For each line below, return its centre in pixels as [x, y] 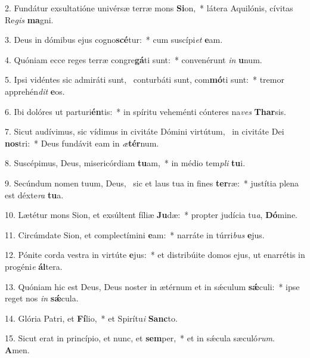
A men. [17, 349]
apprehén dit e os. [35, 91]
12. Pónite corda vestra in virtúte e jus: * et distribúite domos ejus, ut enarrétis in [155, 255]
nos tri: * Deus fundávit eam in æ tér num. [82, 143]
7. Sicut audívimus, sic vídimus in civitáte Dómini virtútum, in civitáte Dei [145, 131]
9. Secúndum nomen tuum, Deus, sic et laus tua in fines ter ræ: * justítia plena [152, 183]
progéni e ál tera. [34, 266]
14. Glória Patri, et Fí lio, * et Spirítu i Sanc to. [91, 318]
